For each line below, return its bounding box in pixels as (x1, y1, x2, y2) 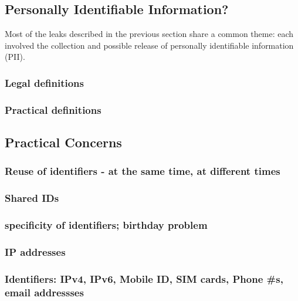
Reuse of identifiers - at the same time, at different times (5, 164, 280, 178)
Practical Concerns (5, 133, 122, 151)
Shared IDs (5, 191, 59, 205)
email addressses (5, 285, 84, 299)
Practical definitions (5, 102, 101, 117)
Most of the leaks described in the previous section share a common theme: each (5, 28, 294, 40)
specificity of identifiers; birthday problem (5, 218, 208, 232)
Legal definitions (5, 75, 84, 90)
